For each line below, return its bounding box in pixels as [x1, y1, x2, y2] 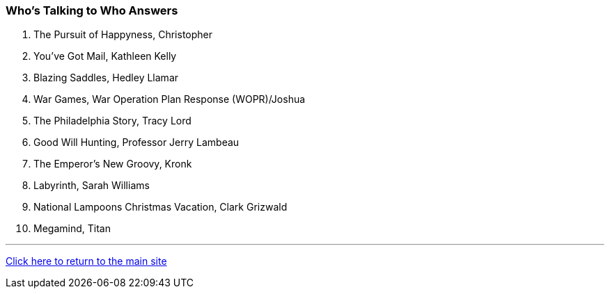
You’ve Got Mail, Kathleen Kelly [33, 50, 177, 63]
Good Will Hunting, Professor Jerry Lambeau [33, 136, 240, 149]
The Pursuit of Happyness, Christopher [33, 28, 212, 41]
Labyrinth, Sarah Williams [33, 179, 150, 192]
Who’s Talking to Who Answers [6, 3, 178, 17]
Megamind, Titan [33, 222, 111, 235]
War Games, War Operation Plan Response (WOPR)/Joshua [33, 93, 306, 106]
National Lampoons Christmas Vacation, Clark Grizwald [33, 201, 288, 213]
